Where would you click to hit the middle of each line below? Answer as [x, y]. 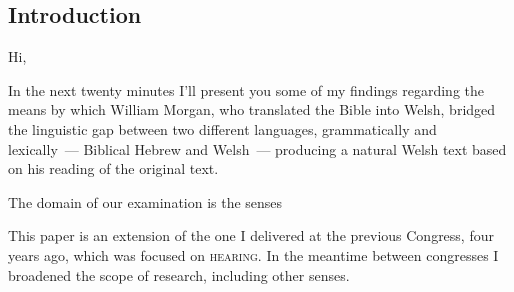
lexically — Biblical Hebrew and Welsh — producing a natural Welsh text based [257, 148]
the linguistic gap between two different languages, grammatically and [222, 128]
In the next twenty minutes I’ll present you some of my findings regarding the [246, 89]
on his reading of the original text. [113, 168]
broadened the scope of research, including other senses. [179, 274]
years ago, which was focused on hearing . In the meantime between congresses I [253, 254]
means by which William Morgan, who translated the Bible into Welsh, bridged [252, 109]
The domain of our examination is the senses [145, 201]
